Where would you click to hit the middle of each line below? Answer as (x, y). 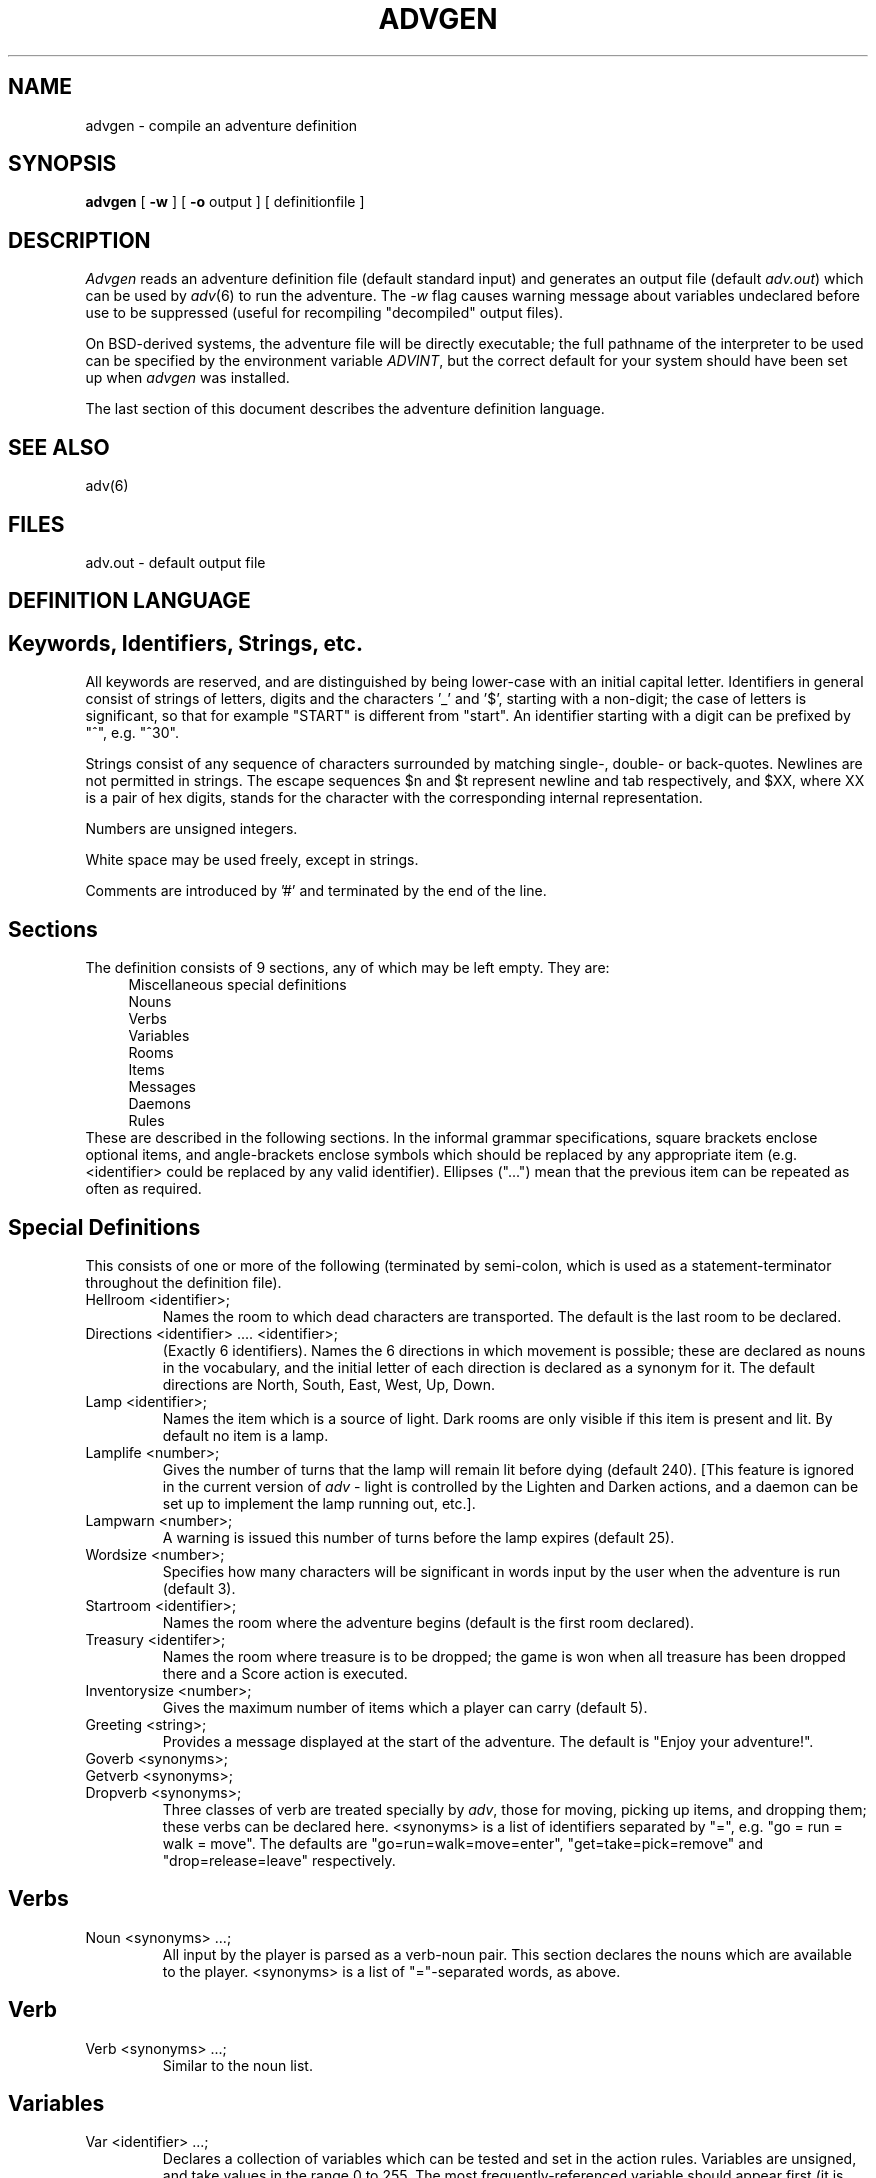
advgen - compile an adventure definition (221, 125)
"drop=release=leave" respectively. (279, 1860)
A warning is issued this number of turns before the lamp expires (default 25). (418, 1537)
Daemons (159, 1104)
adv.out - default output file (175, 562)
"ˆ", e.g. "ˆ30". (132, 733)
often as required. (143, 1189)
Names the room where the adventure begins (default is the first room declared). (428, 1622)
